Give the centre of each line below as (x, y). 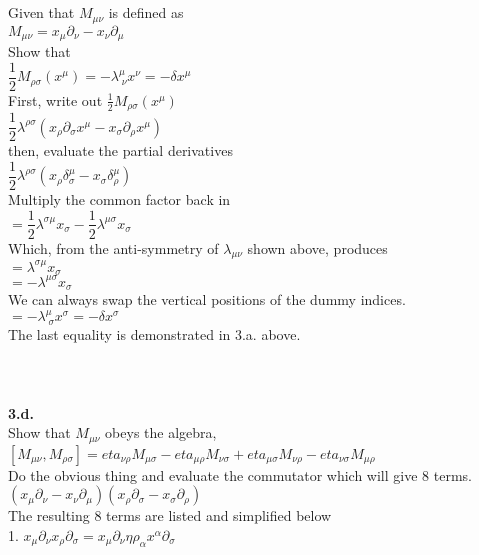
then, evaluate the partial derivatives (120, 150)
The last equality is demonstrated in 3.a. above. (154, 334)
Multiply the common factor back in (119, 198)
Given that (41, 12)
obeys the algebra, (161, 432)
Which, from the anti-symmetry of (113, 247)
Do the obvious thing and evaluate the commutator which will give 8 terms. (240, 474)
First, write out (55, 99)
